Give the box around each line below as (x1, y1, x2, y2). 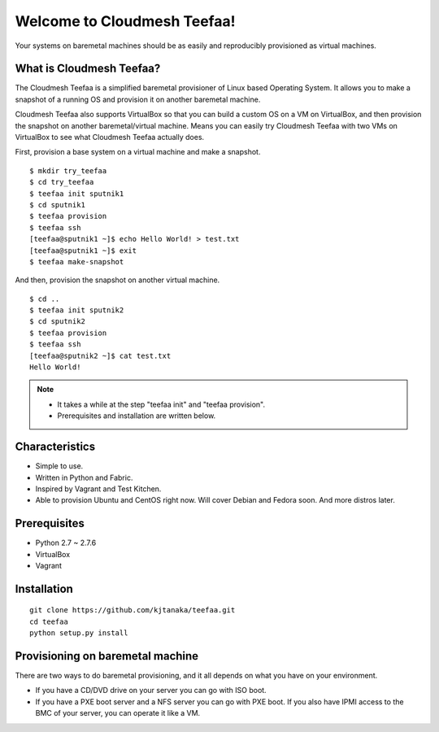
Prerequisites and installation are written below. (57, 411, 216, 420)
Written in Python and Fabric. (35, 473, 133, 482)
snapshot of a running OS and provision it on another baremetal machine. (15, 94, 261, 104)
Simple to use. (35, 461, 84, 471)
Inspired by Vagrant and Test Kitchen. (35, 484, 162, 494)
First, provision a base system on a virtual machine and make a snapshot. (15, 147, 261, 157)
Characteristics (15, 440, 96, 454)
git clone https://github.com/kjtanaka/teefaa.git (29, 606, 236, 615)
